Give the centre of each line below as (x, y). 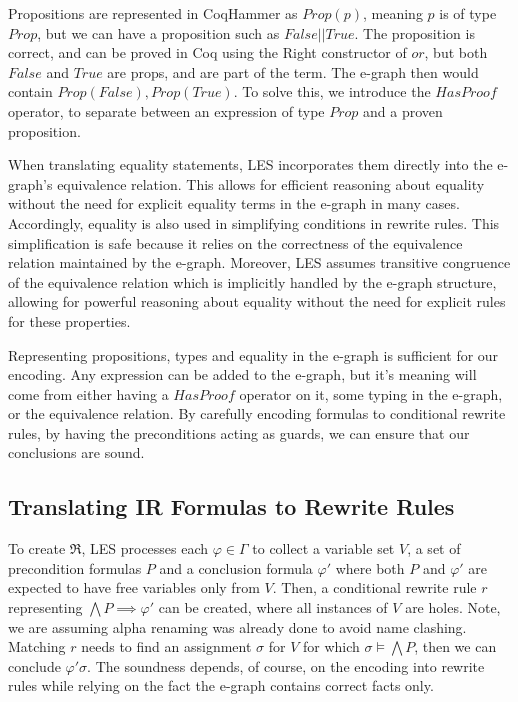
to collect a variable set (323, 548)
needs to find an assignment (166, 646)
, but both (456, 52)
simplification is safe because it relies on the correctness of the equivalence (235, 242)
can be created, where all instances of (273, 607)
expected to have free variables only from (134, 587)
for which (331, 646)
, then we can (455, 646)
